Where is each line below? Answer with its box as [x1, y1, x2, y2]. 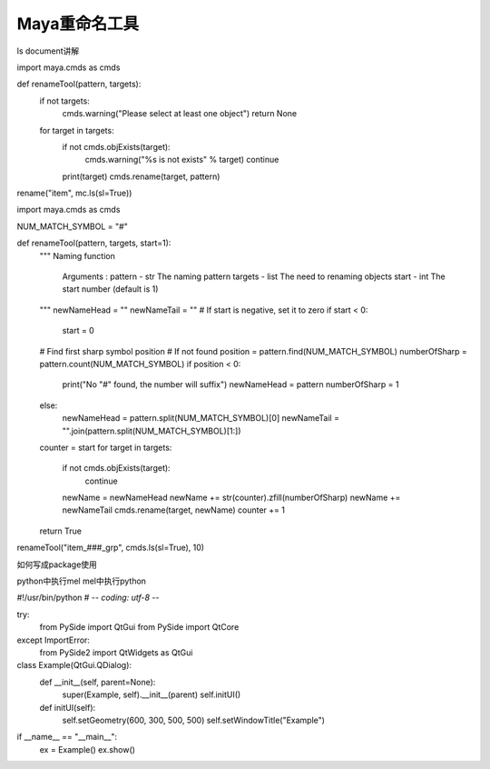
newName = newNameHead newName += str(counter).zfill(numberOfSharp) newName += [62, 492, 401, 504]
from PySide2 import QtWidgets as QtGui [39, 647, 193, 658]
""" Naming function [39, 250, 115, 261]
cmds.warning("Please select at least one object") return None [62, 108, 298, 119]
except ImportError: [16, 634, 91, 645]
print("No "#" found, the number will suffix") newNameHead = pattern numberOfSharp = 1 [62, 379, 399, 390]
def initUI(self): [39, 702, 96, 713]
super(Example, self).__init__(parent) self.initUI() [62, 689, 241, 700]
